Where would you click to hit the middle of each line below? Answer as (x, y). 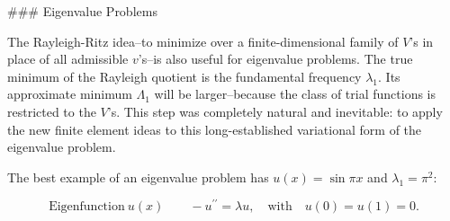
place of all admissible (68, 59)
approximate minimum (70, 94)
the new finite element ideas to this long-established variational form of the (215, 129)
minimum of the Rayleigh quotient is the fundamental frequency (184, 76)
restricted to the (52, 111)
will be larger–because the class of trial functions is (295, 94)
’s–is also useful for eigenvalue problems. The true (275, 59)
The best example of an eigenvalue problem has (138, 177)
